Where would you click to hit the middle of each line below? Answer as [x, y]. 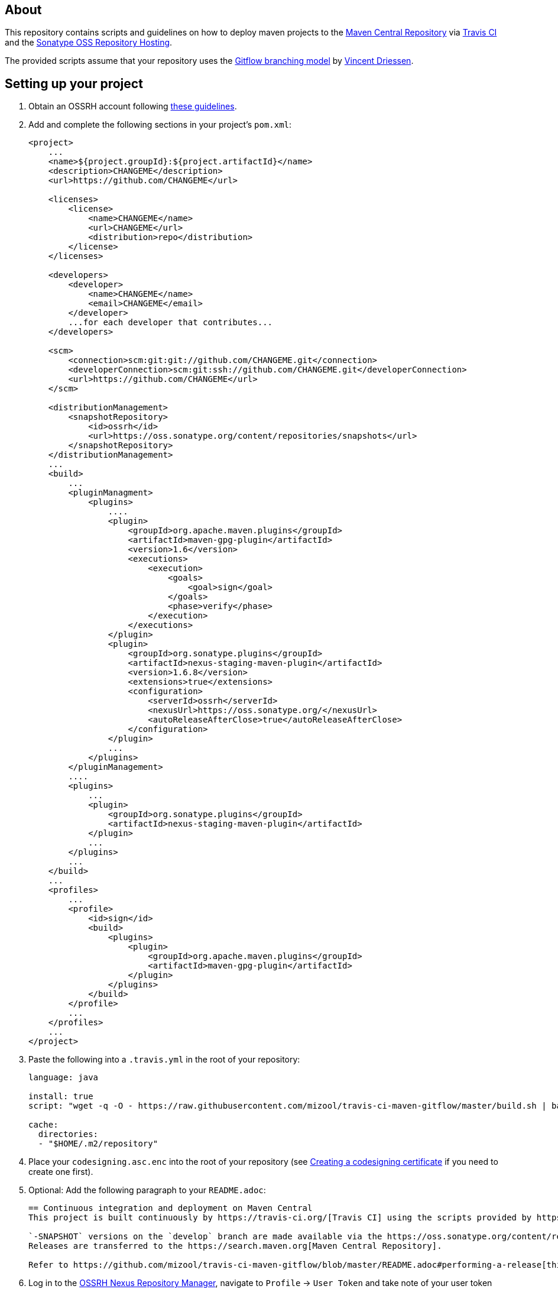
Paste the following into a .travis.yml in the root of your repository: [164, 1060]
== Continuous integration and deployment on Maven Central [171, 1208]
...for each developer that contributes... [171, 323]
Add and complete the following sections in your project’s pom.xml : [160, 125]
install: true [61, 1097]
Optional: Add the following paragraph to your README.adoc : [147, 1190]
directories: [68, 1134]
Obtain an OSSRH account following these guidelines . [133, 106]
